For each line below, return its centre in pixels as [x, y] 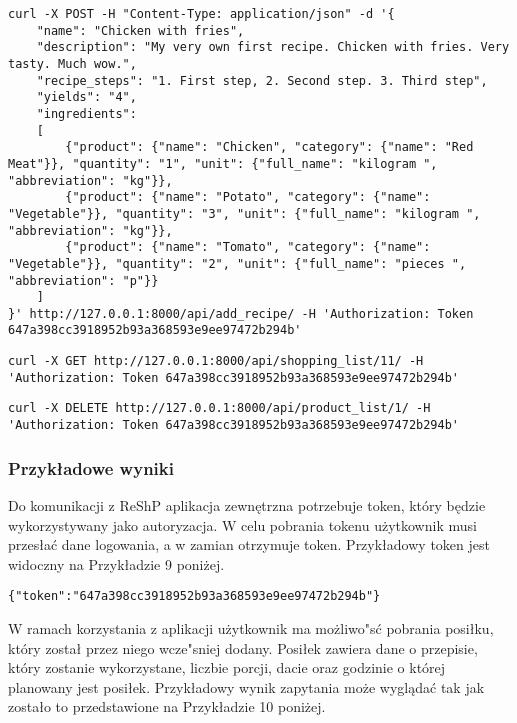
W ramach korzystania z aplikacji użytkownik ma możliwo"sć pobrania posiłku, [251, 628]
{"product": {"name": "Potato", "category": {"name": [248, 197]
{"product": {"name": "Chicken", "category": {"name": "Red [269, 147]
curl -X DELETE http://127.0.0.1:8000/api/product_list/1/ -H [219, 408]
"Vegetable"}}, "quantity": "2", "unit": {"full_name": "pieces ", [237, 263]
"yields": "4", [86, 97]
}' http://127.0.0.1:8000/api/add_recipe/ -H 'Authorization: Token [241, 313]
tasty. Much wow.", [72, 63]
